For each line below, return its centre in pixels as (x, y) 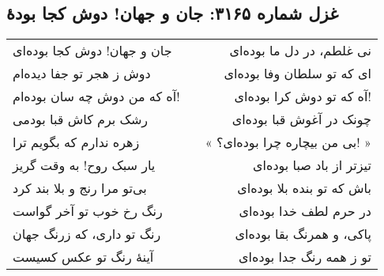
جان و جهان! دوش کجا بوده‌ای (92, 51)
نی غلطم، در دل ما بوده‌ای (300, 51)
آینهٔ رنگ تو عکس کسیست (83, 257)
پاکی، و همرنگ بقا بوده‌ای (303, 234)
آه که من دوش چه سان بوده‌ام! (96, 96)
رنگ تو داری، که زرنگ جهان (87, 234)
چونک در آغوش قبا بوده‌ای (301, 119)
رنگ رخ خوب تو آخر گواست (88, 211)
